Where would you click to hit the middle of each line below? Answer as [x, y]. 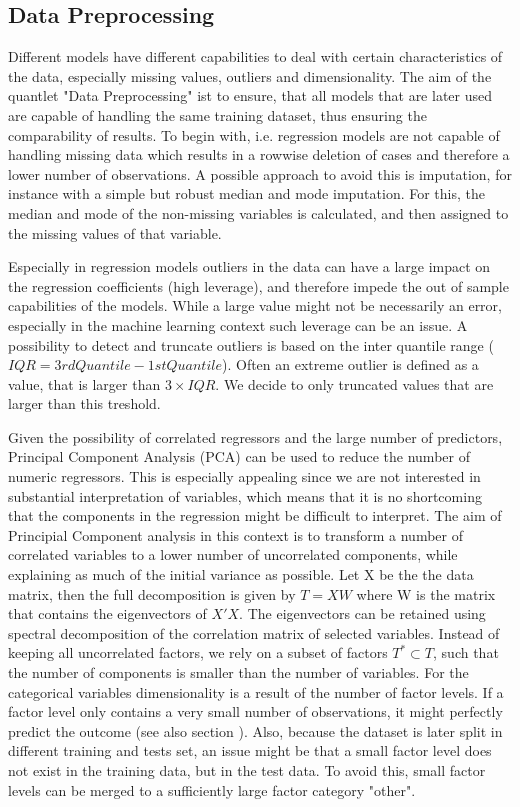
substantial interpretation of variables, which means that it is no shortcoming [245, 495]
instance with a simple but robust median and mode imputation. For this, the [247, 193]
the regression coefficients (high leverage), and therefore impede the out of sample [258, 285]
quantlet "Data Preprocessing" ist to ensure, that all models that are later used [250, 95]
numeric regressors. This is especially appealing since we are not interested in [244, 476]
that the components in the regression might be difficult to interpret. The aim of [255, 515]
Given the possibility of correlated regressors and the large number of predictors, [255, 436]
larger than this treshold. [84, 403]
